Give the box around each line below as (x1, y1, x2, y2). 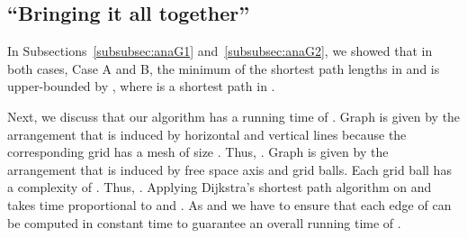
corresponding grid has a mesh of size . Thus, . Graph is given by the (7, 142, 389, 161)
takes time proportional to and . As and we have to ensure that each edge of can (7, 195, 452, 214)
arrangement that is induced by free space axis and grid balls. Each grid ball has (7, 160, 452, 178)
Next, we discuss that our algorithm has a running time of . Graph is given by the (7, 106, 461, 125)
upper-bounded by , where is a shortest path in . (7, 77, 275, 96)
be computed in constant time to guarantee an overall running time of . (7, 213, 401, 232)
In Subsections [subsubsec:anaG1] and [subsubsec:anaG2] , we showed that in (7, 41, 433, 60)
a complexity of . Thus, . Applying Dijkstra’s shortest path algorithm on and (7, 178, 432, 197)
